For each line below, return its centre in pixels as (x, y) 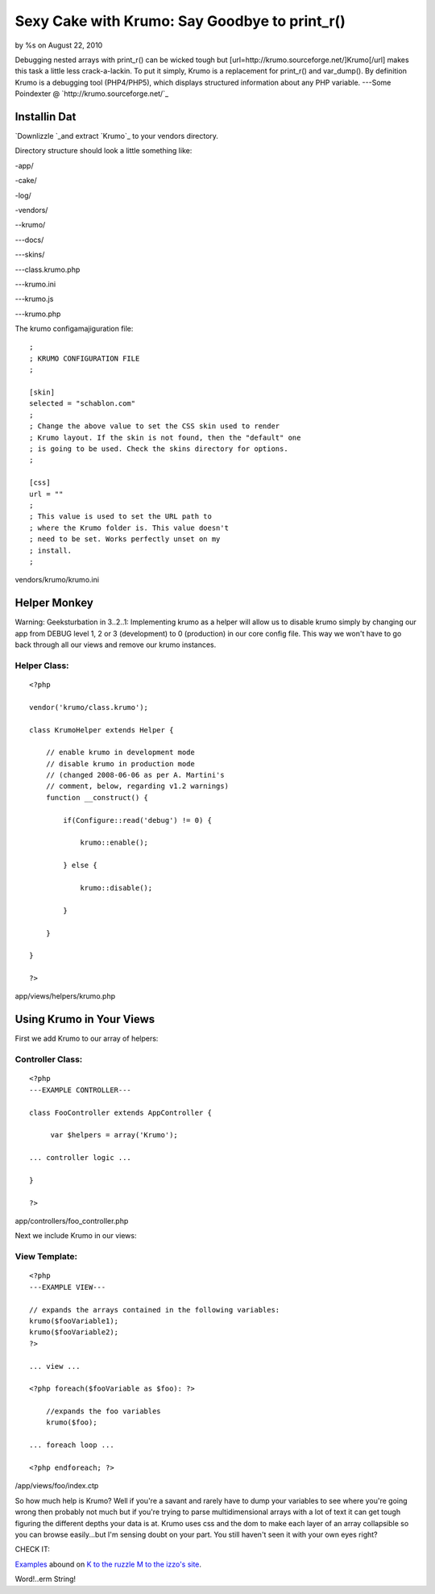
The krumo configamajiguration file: (74, 329)
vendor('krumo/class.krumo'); (89, 707)
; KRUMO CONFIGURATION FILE (85, 358)
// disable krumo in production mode (120, 764)
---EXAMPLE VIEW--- (68, 1287)
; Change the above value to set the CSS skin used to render (155, 426)
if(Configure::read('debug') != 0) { (138, 820)
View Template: (46, 1257)
